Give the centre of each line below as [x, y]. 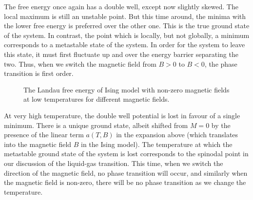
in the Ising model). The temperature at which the [157, 144]
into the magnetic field [38, 144]
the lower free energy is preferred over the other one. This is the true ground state [127, 26]
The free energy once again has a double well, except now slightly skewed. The [121, 6]
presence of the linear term [44, 135]
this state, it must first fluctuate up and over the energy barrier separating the [121, 54]
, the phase [221, 64]
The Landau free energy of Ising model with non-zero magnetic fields [126, 89]
